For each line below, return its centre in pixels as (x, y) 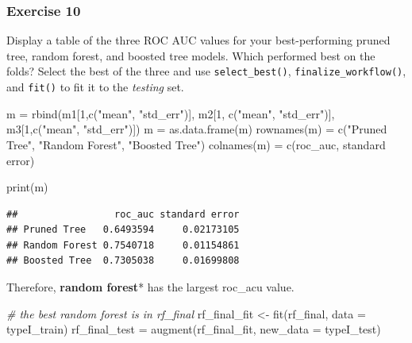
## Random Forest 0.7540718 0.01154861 (123, 245)
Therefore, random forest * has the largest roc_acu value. (150, 287)
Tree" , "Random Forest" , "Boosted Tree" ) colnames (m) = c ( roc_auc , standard (196, 144)
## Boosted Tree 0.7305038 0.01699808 (123, 261)
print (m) (27, 187)
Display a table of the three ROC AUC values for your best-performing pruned (198, 40)
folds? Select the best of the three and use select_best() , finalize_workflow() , (206, 71)
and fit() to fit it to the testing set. (95, 87)
